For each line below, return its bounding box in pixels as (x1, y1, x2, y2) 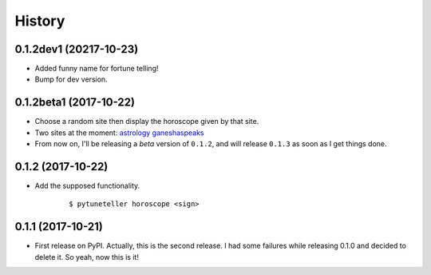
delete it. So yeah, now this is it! (34, 252, 140, 261)
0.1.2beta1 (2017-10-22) (14, 96, 136, 110)
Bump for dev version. (34, 74, 108, 84)
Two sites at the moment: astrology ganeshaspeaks (34, 128, 204, 137)
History (14, 12, 65, 30)
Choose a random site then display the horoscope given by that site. (34, 117, 259, 126)
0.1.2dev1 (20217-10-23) (14, 42, 139, 56)
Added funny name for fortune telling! (34, 64, 159, 74)
